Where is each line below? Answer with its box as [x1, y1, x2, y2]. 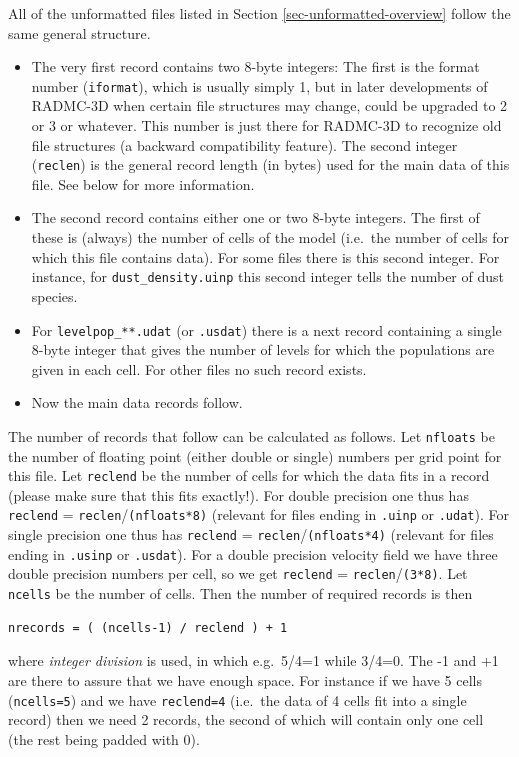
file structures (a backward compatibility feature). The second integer [31, 134, 458, 155]
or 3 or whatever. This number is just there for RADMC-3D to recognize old [31, 115, 502, 136]
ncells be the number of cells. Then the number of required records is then [8, 583, 473, 604]
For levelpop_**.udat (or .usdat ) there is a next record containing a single [31, 319, 502, 340]
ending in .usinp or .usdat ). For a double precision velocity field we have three [8, 543, 498, 564]
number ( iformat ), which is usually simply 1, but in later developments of [31, 75, 488, 96]
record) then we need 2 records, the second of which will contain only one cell [8, 709, 484, 730]
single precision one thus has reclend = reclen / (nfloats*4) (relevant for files [8, 524, 494, 545]
